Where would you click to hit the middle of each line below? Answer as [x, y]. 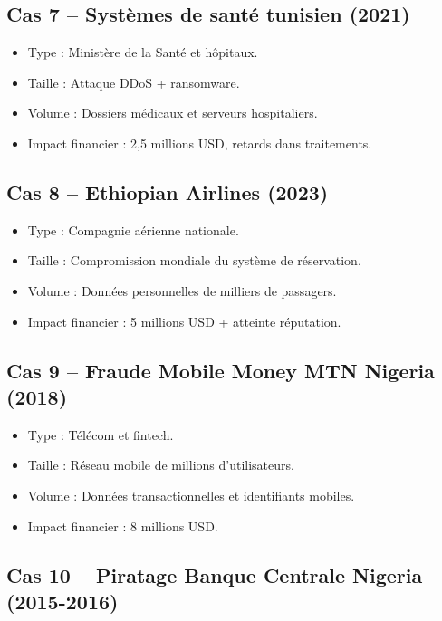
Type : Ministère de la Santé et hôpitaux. [143, 52]
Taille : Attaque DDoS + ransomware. [134, 82]
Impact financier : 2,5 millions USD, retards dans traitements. [200, 143]
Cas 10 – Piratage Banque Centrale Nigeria [215, 574]
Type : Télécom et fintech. [101, 434]
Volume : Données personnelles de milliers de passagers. [182, 290]
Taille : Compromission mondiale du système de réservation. [194, 260]
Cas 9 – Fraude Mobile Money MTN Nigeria [221, 370]
